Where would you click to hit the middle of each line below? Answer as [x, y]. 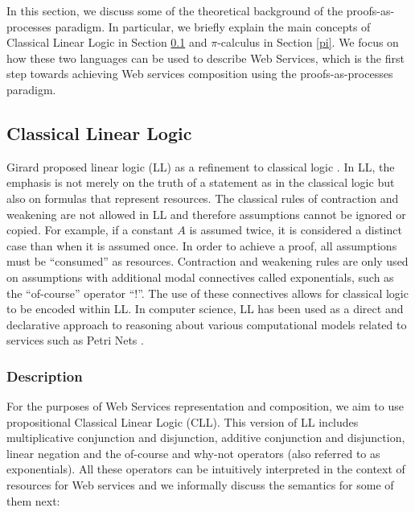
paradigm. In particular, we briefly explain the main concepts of [213, 26]
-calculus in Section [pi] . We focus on [308, 42]
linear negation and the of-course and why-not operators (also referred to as [193, 453]
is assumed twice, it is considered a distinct [296, 230]
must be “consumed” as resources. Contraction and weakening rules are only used [207, 261]
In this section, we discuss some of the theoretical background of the [175, 10]
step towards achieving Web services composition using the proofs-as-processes [200, 74]
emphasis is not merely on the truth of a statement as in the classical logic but [201, 182]
